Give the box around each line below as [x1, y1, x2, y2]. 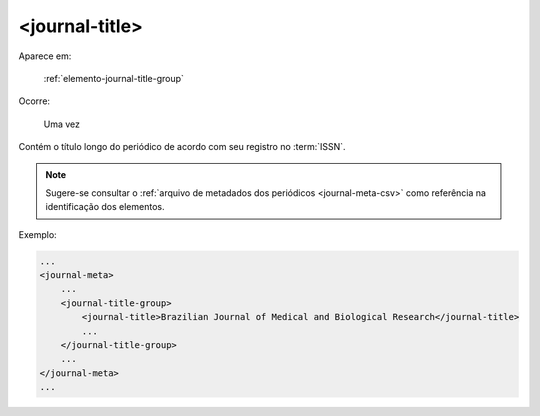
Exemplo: [18, 228, 57, 240]
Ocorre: [18, 95, 50, 107]
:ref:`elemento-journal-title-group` [43, 72, 185, 84]
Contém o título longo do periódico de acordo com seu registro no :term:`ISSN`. [18, 141, 346, 153]
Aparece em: [18, 50, 72, 62]
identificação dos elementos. [45, 201, 165, 213]
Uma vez [43, 118, 80, 130]
